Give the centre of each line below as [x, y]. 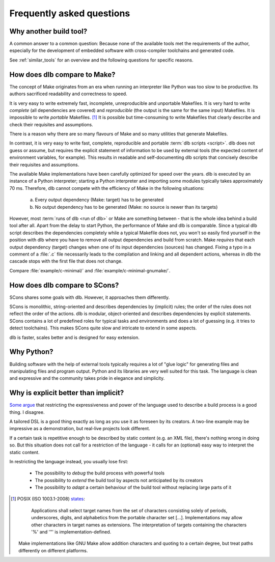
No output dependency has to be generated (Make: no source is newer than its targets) [126, 207]
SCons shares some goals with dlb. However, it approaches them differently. [90, 297]
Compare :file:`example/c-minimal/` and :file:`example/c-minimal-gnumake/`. [90, 270]
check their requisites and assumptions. [51, 124]
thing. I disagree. [27, 412]
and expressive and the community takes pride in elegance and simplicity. [87, 378]
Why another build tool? [48, 31]
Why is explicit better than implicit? [67, 393]
